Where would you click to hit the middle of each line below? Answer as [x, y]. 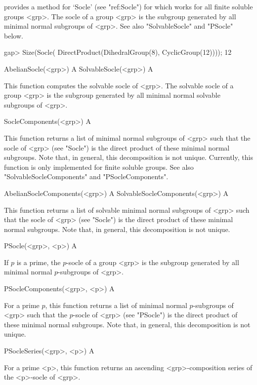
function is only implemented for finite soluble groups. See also [99, 167]
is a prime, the [39, 262]
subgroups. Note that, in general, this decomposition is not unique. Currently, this [128, 157]
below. [14, 35]
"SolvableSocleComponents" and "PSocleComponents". [86, 176]
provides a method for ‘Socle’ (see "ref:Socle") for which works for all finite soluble [128, 6]
